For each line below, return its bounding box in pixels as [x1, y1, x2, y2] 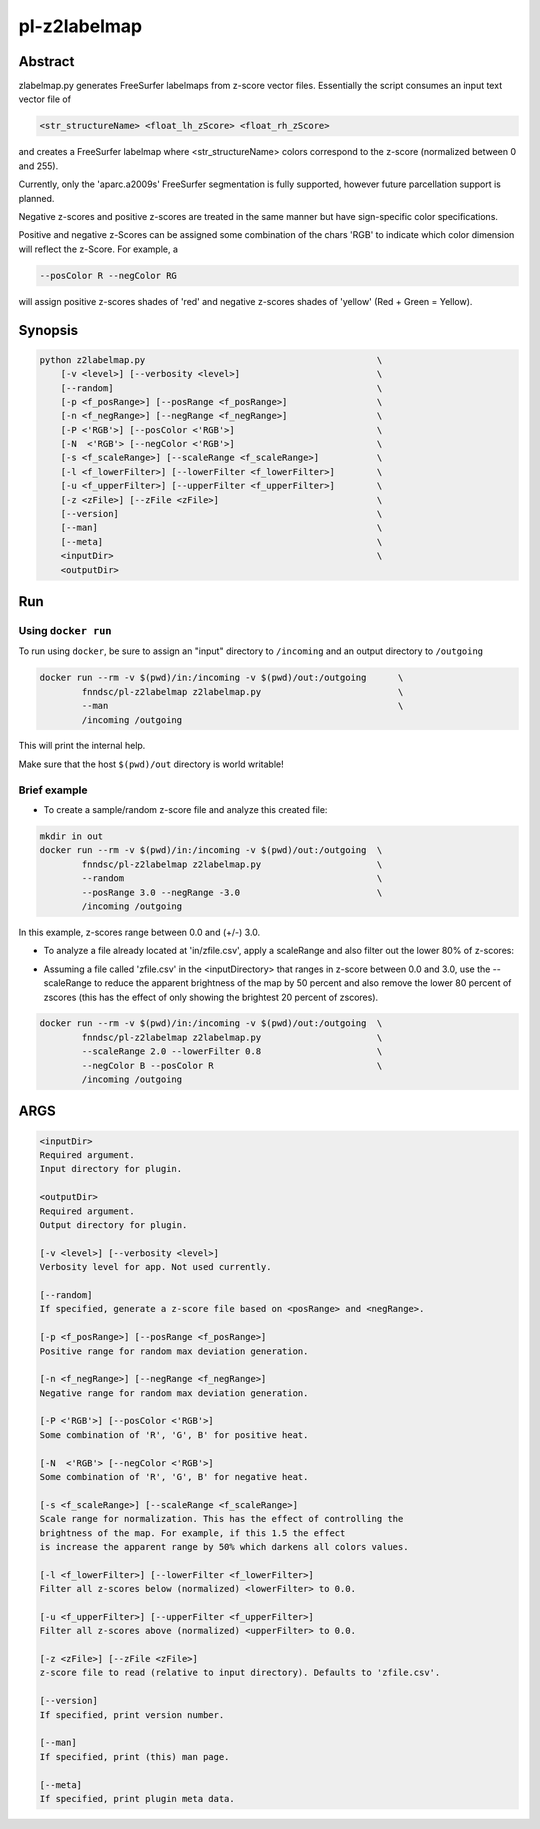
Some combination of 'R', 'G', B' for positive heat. [39, 1429, 309, 1440]
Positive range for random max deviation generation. [39, 1345, 309, 1357]
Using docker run [18, 623, 112, 637]
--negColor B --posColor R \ [81, 1060, 383, 1071]
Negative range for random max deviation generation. [39, 1387, 309, 1399]
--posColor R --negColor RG [39, 270, 177, 281]
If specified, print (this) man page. [39, 1751, 230, 1762]
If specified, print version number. [39, 1709, 225, 1720]
